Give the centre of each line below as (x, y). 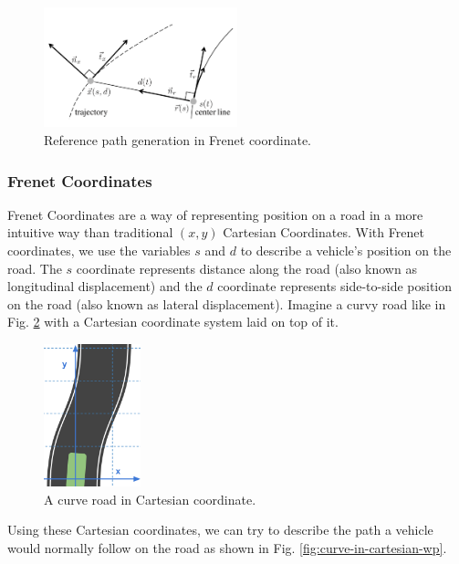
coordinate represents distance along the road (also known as (246, 268)
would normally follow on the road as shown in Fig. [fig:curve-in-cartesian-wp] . (227, 547)
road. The (35, 268)
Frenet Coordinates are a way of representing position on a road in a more (215, 214)
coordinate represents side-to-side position (334, 286)
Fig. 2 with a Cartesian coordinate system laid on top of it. (173, 322)
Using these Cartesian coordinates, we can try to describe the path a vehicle (220, 530)
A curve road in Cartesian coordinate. (150, 499)
